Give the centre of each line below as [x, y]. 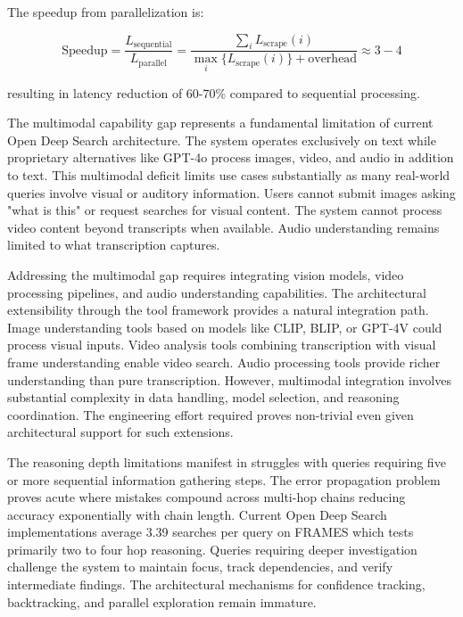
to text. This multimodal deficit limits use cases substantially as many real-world [229, 175]
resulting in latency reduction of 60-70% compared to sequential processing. [214, 92]
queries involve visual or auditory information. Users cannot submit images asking [231, 192]
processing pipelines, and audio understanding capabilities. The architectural [217, 292]
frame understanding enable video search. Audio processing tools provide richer [224, 362]
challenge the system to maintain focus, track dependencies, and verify [200, 567]
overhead [333, 59]
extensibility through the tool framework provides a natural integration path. [218, 310]
